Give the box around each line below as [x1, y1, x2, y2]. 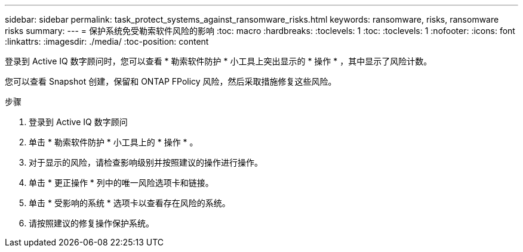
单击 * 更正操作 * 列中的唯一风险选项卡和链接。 [29, 178, 214, 188]
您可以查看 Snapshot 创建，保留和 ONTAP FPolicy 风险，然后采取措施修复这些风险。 [5, 76, 337, 86]
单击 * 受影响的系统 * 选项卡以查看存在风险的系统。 [29, 198, 230, 208]
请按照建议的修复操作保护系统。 [29, 218, 154, 228]
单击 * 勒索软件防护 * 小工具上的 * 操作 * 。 [29, 137, 198, 147]
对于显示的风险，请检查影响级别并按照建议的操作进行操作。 [29, 157, 263, 167]
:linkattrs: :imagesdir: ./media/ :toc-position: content [5, 36, 209, 46]
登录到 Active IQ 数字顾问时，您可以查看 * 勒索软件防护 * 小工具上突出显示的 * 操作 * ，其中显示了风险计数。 [5, 56, 432, 66]
